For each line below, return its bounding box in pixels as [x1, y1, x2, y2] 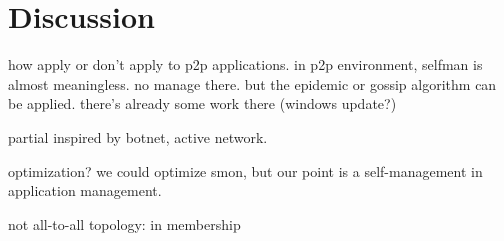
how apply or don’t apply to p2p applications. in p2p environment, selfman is [8, 54, 483, 75]
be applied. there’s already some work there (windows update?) [8, 93, 397, 114]
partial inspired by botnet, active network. [8, 126, 268, 147]
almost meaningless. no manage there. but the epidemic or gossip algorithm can [8, 73, 497, 94]
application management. [8, 180, 162, 201]
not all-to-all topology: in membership [8, 213, 241, 234]
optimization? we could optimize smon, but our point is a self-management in [8, 160, 483, 181]
